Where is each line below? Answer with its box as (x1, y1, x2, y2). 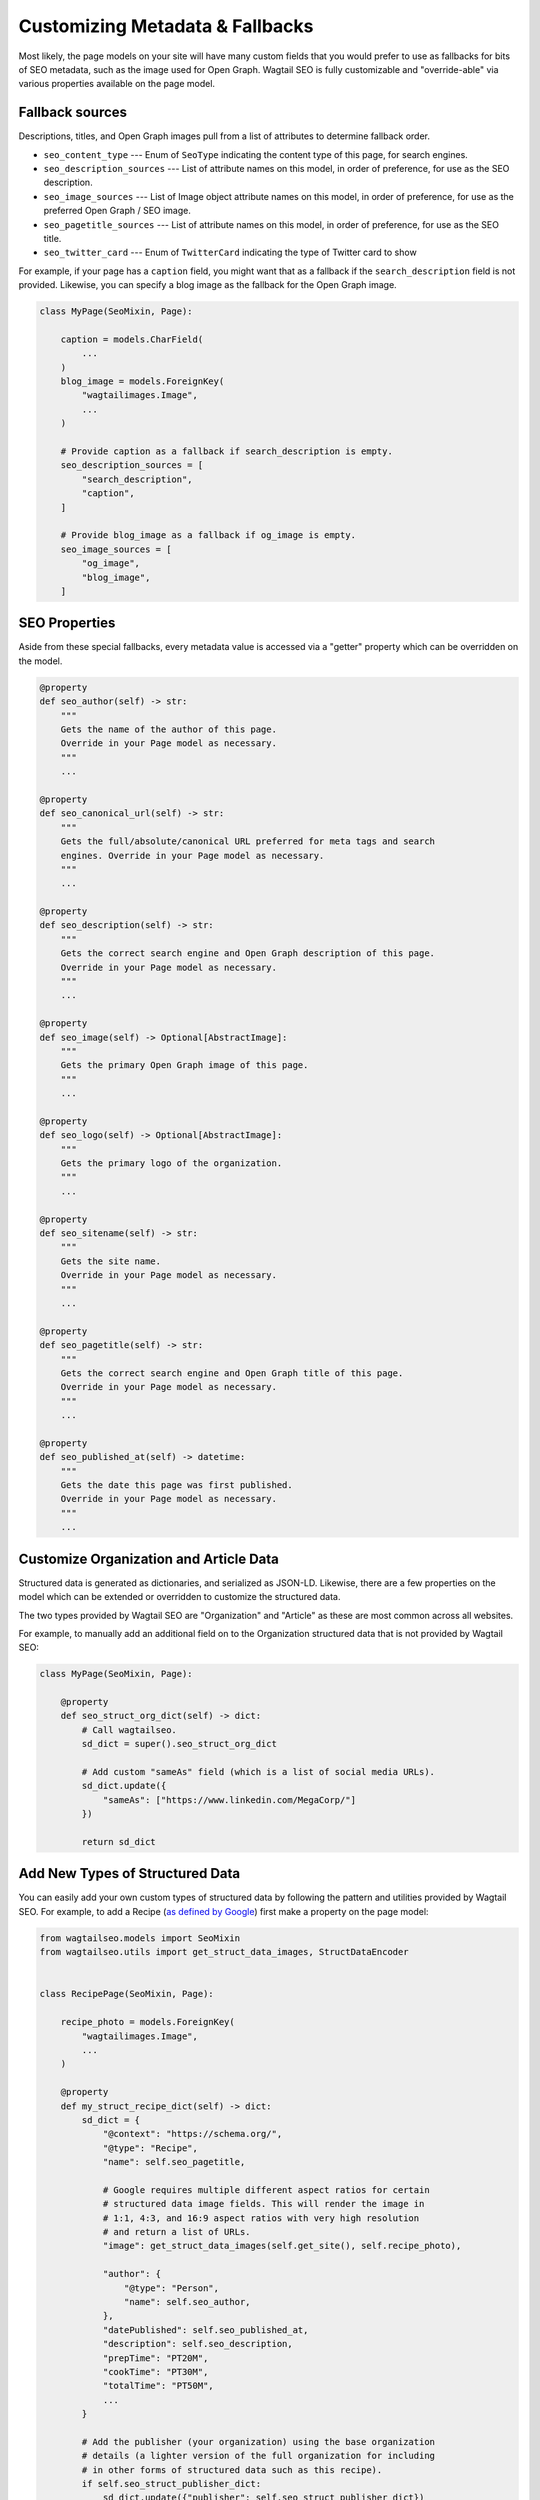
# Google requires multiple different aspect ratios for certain (102, 2184, 430, 2195)
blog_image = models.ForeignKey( (60, 376, 225, 387)
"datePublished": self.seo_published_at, (102, 2324, 309, 2335)
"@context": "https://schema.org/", (102, 2128, 283, 2140)
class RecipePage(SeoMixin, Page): (39, 1988, 214, 2000)
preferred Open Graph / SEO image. (43, 205, 192, 217)
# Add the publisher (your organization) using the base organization (81, 2436, 435, 2447)
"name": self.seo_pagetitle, (102, 2156, 246, 2168)
